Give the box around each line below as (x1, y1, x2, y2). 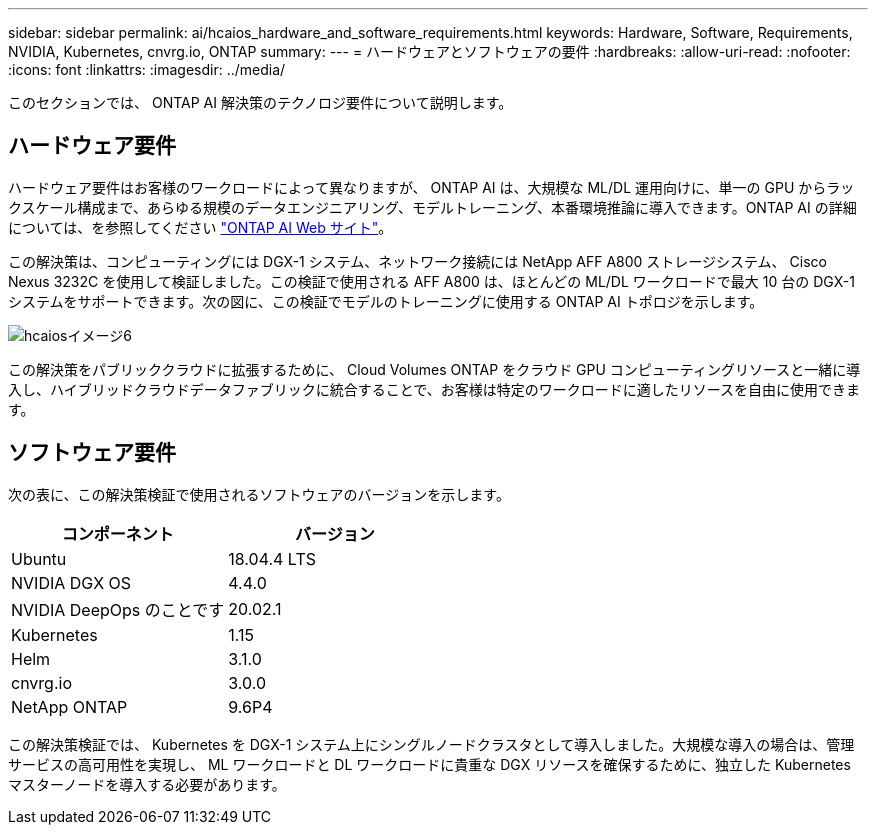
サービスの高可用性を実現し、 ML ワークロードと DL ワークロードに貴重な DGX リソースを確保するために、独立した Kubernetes (8, 755, 851, 773)
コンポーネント (61, 523, 174, 544)
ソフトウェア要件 (8, 440, 176, 466)
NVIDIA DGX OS (11, 572, 132, 593)
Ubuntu (11, 548, 67, 569)
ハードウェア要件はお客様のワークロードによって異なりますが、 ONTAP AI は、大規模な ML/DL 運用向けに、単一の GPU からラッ (8, 178, 855, 196)
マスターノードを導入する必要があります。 (8, 775, 286, 793)
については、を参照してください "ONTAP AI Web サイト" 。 (8, 218, 393, 236)
